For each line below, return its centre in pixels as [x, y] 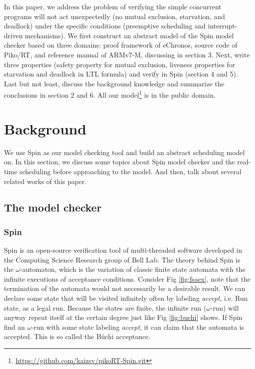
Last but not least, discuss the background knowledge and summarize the [114, 83]
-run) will [225, 307]
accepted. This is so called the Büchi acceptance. [77, 336]
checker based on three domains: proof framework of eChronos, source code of [121, 45]
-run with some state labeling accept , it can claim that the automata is [138, 327]
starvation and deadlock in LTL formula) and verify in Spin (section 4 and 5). [121, 74]
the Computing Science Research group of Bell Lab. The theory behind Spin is [122, 259]
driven [13, 35]
